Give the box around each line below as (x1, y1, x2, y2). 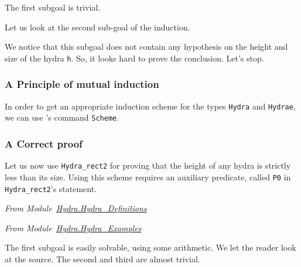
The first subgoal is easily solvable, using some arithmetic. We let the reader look (5, 241, 296, 254)
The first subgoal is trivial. (5, 1, 101, 13)
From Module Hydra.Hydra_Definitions (5, 202, 147, 214)
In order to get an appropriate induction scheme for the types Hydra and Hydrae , (5, 100, 296, 112)
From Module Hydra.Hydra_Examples (5, 221, 142, 234)
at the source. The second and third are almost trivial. (5, 252, 200, 265)
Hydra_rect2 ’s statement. (5, 182, 97, 194)
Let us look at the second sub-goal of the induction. (5, 20, 190, 33)
